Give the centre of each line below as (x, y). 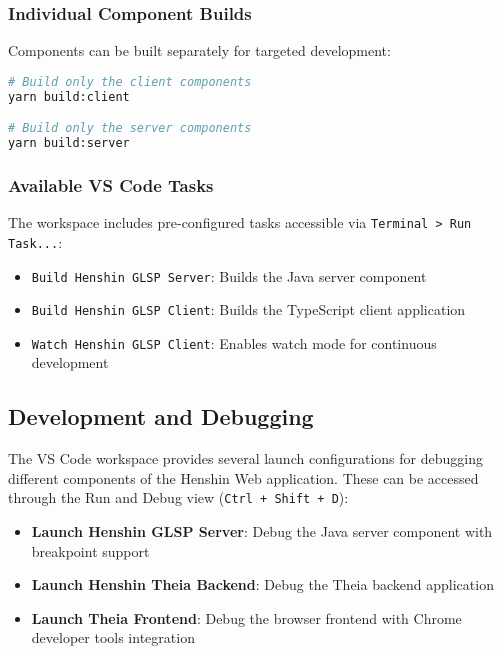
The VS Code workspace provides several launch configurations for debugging (245, 458)
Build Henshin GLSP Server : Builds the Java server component (229, 275)
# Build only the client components (130, 81)
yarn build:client (69, 96)
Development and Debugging (161, 416)
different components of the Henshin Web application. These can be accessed (243, 477)
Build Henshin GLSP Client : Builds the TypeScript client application (248, 309)
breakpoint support (90, 550)
